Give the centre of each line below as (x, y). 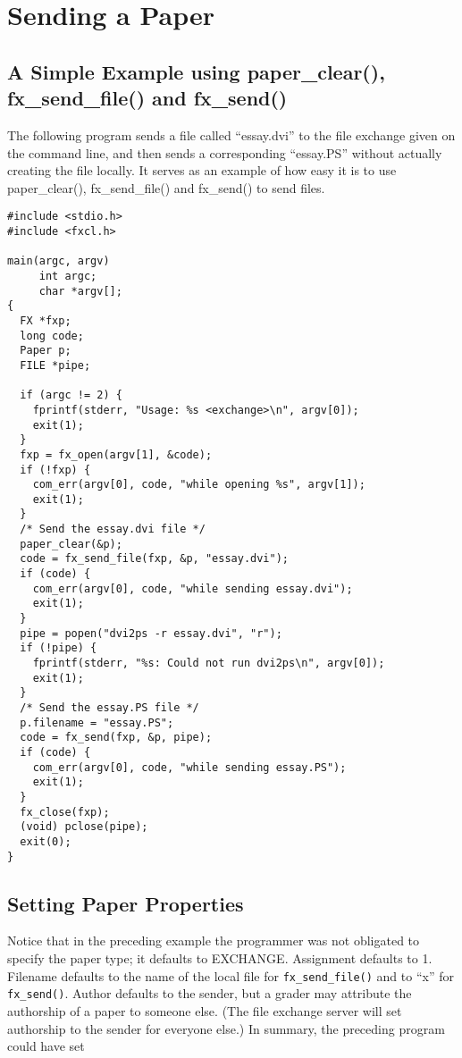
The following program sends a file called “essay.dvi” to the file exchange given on (231, 134)
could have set (46, 1046)
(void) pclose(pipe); (84, 827)
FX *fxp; (46, 320)
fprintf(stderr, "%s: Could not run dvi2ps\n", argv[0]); (209, 663)
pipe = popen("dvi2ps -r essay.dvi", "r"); (151, 633)
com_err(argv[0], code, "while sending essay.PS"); (189, 767)
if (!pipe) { (59, 648)
